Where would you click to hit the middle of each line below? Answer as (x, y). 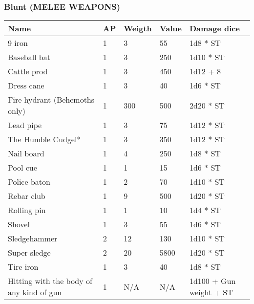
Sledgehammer (33, 239)
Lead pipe (25, 125)
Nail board (26, 153)
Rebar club (27, 196)
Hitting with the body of (50, 281)
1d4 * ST (205, 210)
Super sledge (29, 253)
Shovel (19, 224)
